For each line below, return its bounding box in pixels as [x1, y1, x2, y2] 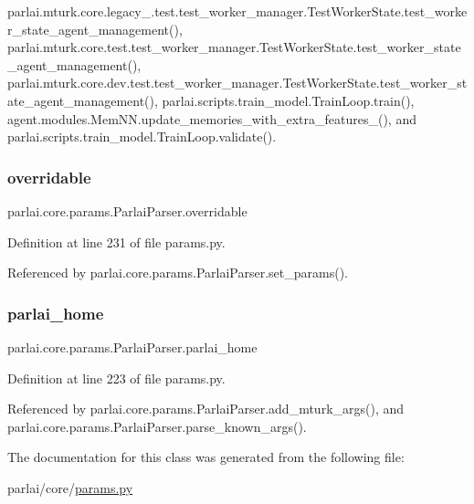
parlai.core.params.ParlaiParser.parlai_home [7, 337, 258, 356]
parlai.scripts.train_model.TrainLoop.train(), [162, 90, 415, 110]
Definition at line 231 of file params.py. [7, 232, 226, 251]
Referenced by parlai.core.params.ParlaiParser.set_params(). [7, 263, 349, 282]
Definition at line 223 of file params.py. [7, 368, 226, 387]
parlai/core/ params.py [7, 478, 133, 497]
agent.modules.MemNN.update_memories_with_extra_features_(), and [7, 109, 416, 128]
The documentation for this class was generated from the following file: [7, 447, 405, 467]
